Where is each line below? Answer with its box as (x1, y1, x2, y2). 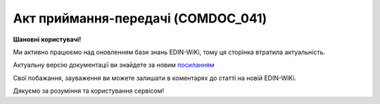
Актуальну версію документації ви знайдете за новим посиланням (13, 60, 215, 70)
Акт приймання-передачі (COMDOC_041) (13, 11, 267, 26)
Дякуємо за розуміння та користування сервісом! (13, 86, 165, 95)
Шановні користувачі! (13, 35, 82, 44)
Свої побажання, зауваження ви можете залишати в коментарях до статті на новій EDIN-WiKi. (13, 74, 297, 82)
